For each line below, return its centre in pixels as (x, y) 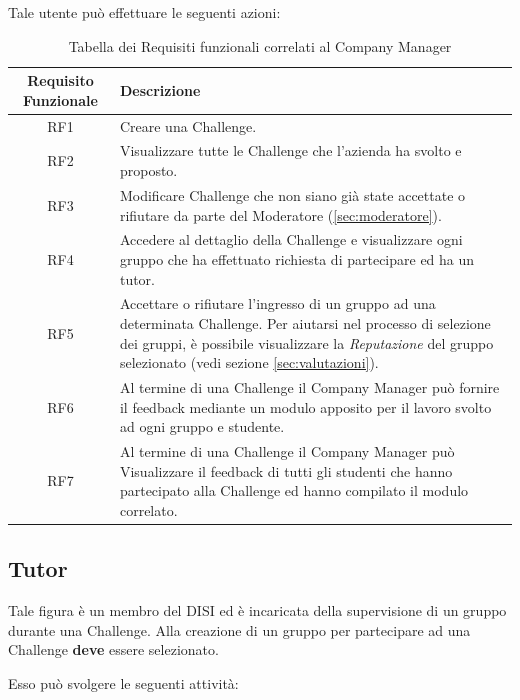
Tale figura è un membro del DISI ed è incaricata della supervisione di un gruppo (257, 610)
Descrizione (160, 89)
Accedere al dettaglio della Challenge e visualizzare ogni (291, 239)
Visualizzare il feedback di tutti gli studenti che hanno (286, 470)
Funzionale (60, 99)
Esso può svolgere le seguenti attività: (123, 682)
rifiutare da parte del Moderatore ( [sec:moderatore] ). (280, 214)
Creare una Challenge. (188, 125)
